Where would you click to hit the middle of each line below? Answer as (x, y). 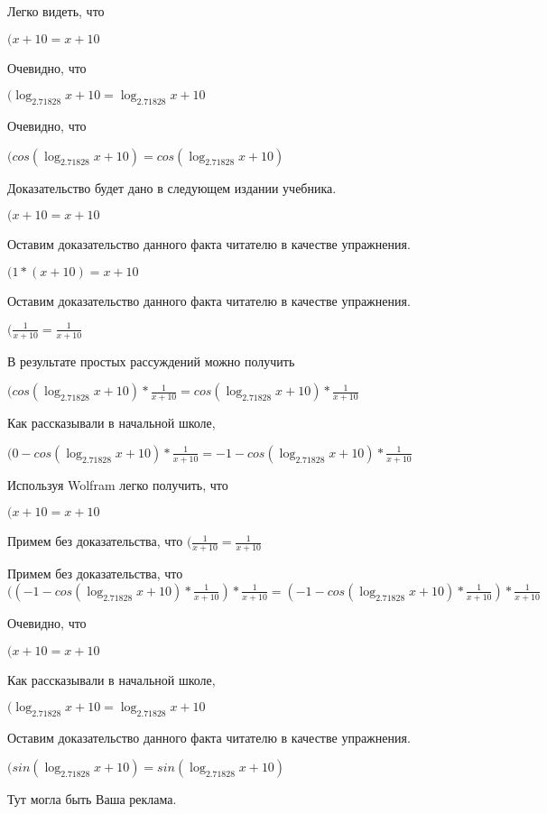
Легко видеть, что (56, 11)
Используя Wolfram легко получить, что (118, 484)
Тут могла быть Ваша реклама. (92, 799)
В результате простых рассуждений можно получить (151, 361)
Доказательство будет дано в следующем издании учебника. (172, 187)
